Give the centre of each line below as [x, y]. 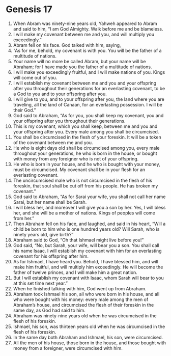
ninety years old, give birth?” [43, 234]
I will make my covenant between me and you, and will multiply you [84, 34]
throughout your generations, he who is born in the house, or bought [85, 153]
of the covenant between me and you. [53, 142]
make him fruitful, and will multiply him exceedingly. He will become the [88, 267]
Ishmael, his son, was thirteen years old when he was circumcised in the [89, 326]
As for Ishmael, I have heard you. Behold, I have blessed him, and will [85, 261]
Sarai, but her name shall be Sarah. [50, 202]
